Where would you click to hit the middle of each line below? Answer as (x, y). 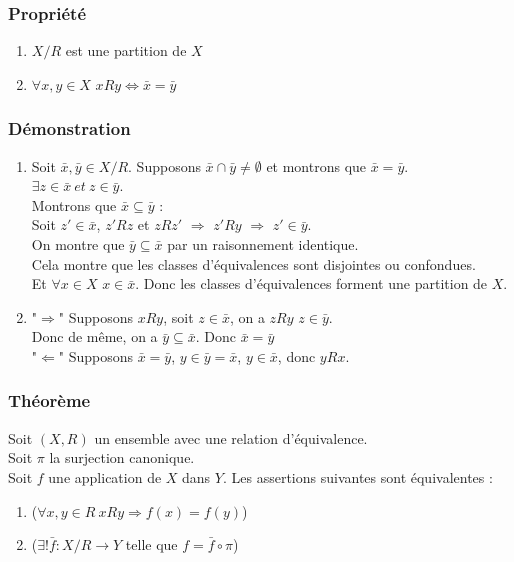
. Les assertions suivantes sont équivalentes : (357, 476)
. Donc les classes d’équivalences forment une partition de (311, 283)
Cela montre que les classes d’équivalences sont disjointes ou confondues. (253, 263)
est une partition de (126, 50)
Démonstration (69, 128)
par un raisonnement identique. (263, 244)
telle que (151, 544)
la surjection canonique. (122, 457)
